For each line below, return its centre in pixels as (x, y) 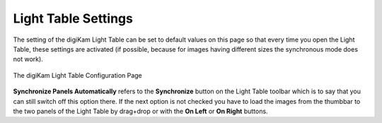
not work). (28, 59)
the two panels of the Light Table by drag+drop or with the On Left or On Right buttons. (140, 111)
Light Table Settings (73, 18)
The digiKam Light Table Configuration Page (78, 75)
